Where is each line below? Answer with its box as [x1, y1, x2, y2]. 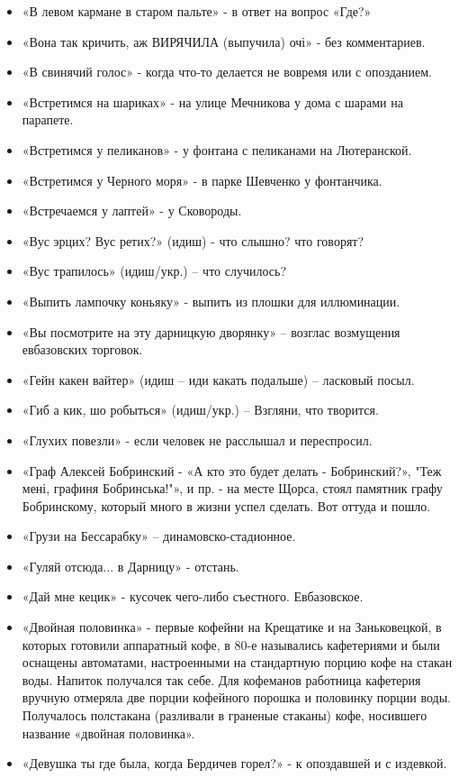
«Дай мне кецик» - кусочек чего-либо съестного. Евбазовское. [22, 587, 364, 606]
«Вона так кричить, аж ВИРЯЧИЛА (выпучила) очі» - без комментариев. [22, 32, 426, 50]
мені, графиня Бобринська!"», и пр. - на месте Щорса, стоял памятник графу [22, 479, 443, 498]
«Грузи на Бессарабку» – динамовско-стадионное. [22, 526, 296, 545]
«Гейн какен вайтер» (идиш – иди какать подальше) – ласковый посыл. [22, 370, 415, 389]
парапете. [22, 110, 74, 129]
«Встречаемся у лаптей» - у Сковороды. [22, 201, 242, 220]
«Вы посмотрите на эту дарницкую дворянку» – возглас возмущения [22, 322, 400, 341]
